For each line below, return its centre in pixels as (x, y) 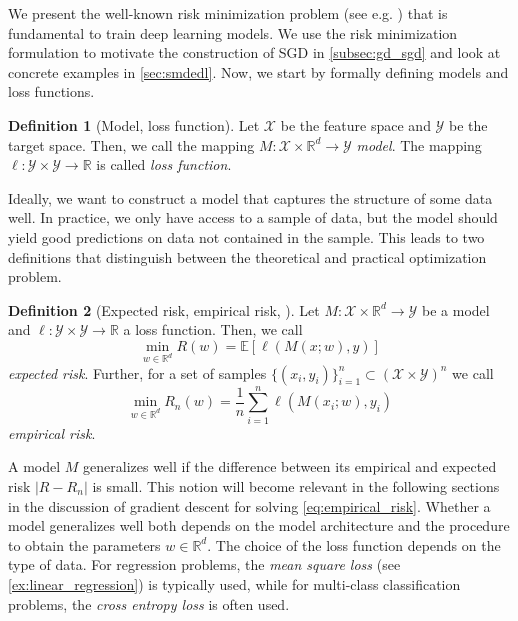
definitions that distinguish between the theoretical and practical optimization (247, 256)
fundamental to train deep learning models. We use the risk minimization (233, 32)
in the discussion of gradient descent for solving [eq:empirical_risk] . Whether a (249, 505)
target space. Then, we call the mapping (131, 144)
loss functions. (51, 91)
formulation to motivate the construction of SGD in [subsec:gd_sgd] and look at (254, 52)
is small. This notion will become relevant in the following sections (296, 486)
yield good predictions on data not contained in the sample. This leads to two (246, 236)
